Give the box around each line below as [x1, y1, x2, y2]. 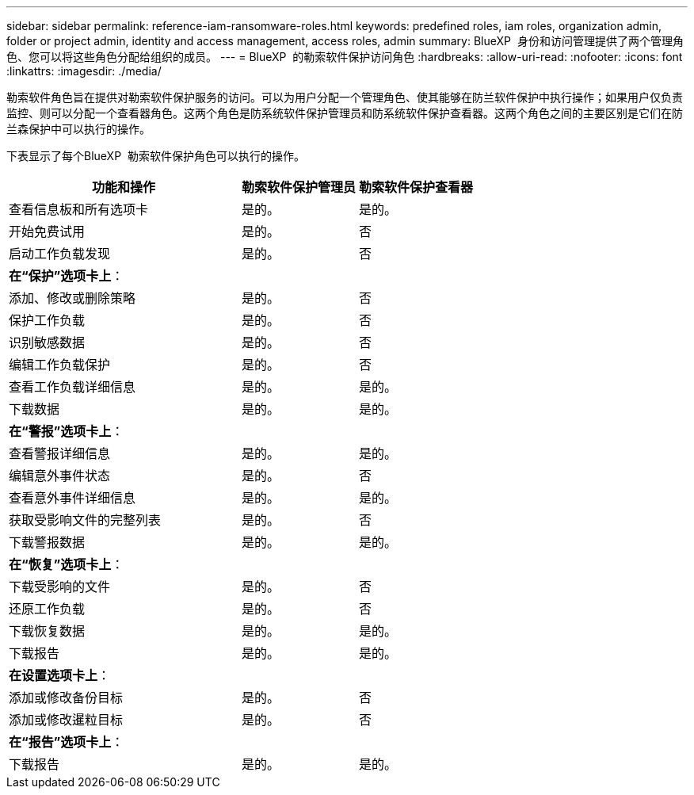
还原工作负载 [9, 601, 86, 617]
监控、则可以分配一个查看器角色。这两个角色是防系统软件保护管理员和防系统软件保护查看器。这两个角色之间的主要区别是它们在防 [6, 106, 683, 120]
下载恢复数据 [9, 623, 86, 639]
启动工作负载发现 [9, 246, 111, 262]
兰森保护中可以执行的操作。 [6, 122, 151, 136]
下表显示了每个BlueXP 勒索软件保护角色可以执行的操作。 [6, 149, 305, 162]
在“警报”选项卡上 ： [9, 423, 124, 439]
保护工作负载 [9, 312, 86, 328]
